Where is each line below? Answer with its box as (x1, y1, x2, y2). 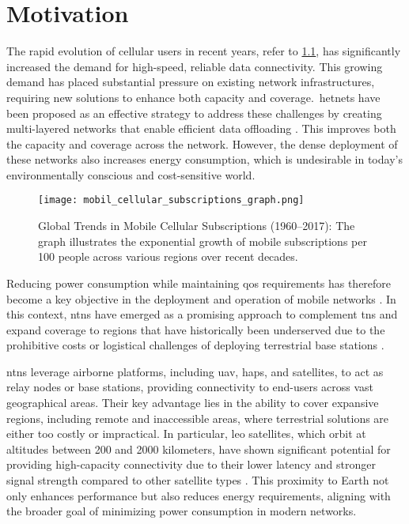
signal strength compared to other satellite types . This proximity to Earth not (6, 472, 389, 488)
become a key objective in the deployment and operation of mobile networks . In (6, 290, 396, 307)
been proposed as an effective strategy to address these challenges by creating (6, 104, 382, 121)
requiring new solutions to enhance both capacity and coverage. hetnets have (6, 89, 381, 105)
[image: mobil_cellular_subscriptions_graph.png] (38, 194, 305, 206)
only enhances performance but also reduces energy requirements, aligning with (6, 487, 391, 503)
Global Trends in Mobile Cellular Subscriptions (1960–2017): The (38, 217, 355, 234)
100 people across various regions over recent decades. (38, 248, 298, 265)
